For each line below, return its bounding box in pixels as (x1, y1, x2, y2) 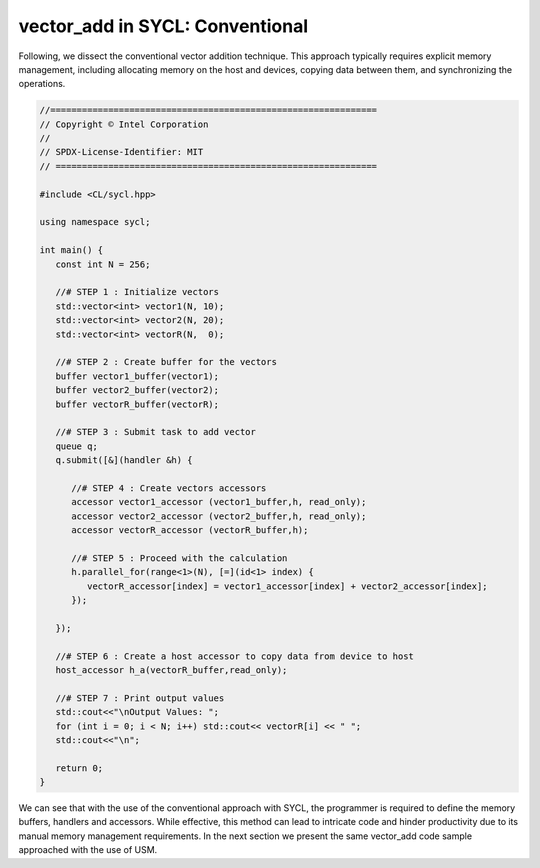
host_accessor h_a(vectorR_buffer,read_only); (55, 664, 288, 675)
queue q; (55, 440, 99, 452)
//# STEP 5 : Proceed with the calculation (71, 552, 288, 564)
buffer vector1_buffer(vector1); (55, 370, 220, 382)
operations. (18, 78, 66, 90)
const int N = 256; (55, 258, 151, 270)
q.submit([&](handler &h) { (55, 455, 194, 466)
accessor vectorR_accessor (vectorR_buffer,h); (71, 525, 309, 536)
